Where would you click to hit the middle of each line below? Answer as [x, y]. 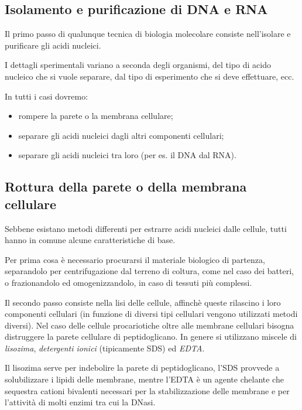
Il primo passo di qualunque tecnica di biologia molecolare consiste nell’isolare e [148, 34]
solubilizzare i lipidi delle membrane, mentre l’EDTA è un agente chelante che [144, 379]
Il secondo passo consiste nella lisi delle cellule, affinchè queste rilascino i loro [143, 302]
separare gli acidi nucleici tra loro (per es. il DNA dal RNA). [127, 155]
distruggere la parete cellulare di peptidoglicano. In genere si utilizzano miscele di [151, 336]
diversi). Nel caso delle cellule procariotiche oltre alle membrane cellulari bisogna [150, 325]
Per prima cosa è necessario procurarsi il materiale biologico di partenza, [135, 259]
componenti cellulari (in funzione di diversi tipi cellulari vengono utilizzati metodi [151, 314]
